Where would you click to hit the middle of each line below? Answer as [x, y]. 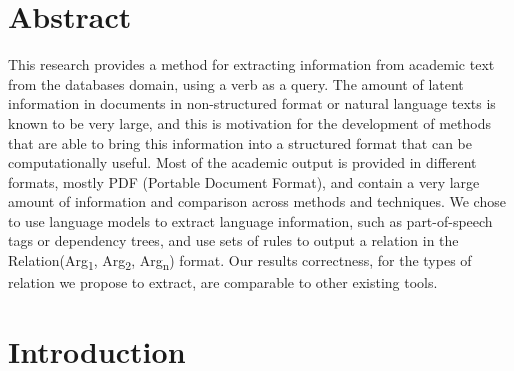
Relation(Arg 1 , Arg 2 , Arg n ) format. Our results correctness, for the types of [240, 261]
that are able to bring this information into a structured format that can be [240, 142]
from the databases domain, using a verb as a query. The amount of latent [236, 83]
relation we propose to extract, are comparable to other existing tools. [223, 282]
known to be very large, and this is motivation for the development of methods [249, 122]
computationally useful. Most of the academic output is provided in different [242, 162]
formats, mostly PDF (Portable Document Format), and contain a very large [244, 181]
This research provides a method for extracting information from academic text [251, 64]
